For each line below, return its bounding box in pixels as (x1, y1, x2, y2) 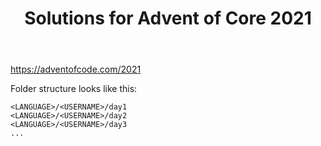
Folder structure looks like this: (10, 83, 138, 95)
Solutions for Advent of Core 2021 (24, 7, 312, 30)
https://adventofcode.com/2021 (10, 63, 142, 76)
